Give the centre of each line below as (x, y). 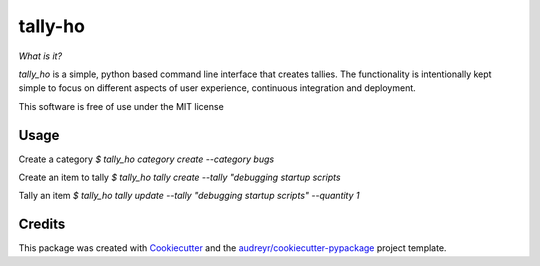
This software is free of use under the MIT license (121, 106)
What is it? (40, 56)
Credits (42, 224)
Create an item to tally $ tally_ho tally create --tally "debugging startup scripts (179, 177)
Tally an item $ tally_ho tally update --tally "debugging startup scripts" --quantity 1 (189, 196)
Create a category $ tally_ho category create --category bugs (146, 159)
